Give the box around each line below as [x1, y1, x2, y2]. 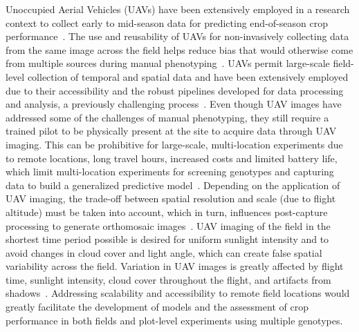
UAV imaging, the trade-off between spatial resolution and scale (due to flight [6, 191, 336, 206]
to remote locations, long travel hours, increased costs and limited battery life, [6, 150, 338, 165]
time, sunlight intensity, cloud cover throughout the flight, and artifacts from [6, 272, 331, 286]
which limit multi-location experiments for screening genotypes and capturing [6, 164, 334, 179]
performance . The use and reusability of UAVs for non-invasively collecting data [6, 29, 349, 43]
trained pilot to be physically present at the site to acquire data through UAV [6, 124, 337, 138]
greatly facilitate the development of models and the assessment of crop [6, 300, 309, 314]
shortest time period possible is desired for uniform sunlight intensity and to [6, 232, 329, 246]
